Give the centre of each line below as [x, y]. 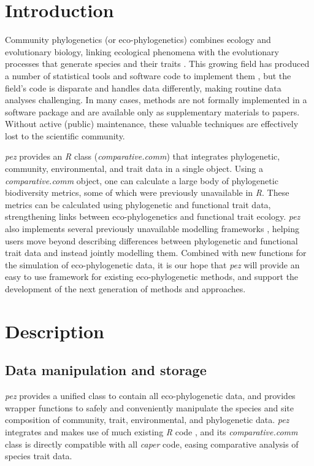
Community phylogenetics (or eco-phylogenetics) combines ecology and [138, 40]
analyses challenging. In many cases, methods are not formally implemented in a [156, 100]
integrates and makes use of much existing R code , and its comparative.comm [151, 431]
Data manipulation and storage [106, 370]
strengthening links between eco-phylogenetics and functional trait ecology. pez [153, 216]
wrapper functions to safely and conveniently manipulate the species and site [150, 407]
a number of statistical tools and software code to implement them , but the [148, 75]
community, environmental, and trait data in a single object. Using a [134, 169]
